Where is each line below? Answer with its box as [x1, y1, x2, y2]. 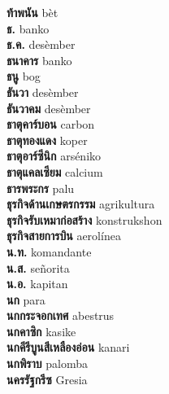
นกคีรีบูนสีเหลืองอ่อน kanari [6, 339, 130, 356]
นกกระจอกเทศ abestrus [6, 307, 115, 324]
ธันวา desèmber [6, 83, 79, 100]
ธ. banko [6, 20, 50, 37]
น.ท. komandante [6, 243, 92, 260]
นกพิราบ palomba [6, 355, 88, 372]
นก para [6, 291, 45, 308]
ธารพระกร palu [6, 179, 75, 196]
